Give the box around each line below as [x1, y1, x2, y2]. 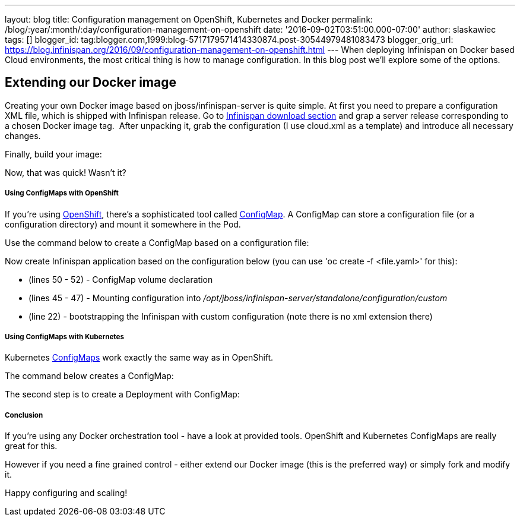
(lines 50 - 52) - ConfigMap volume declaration [28, 274, 213, 285]
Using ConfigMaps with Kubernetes [5, 333, 124, 342]
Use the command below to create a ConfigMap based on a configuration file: [5, 237, 309, 248]
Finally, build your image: [5, 149, 102, 159]
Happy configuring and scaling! [5, 488, 128, 498]
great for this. [5, 441, 58, 451]
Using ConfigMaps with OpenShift [5, 189, 119, 198]
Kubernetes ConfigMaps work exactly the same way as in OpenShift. [5, 352, 274, 363]
